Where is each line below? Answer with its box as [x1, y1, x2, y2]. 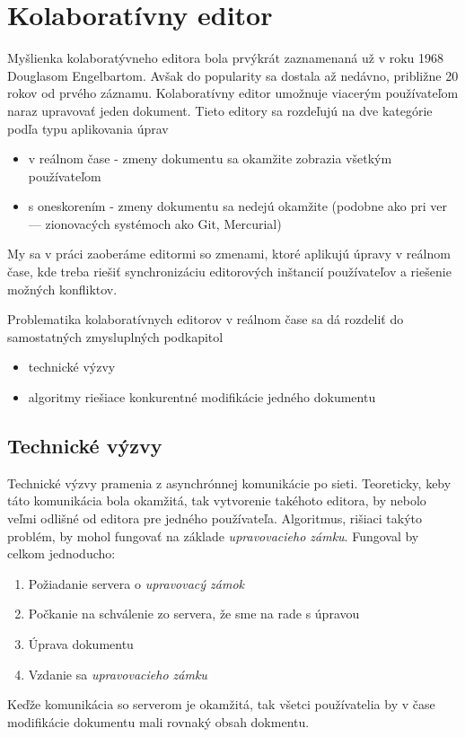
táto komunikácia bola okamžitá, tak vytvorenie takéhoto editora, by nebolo [7, 491, 426, 510]
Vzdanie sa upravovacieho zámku [28, 664, 207, 683]
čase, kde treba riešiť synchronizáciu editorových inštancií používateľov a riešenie [7, 262, 452, 281]
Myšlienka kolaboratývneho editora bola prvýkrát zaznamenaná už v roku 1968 [7, 48, 444, 67]
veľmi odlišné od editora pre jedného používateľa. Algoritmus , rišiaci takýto [7, 509, 423, 528]
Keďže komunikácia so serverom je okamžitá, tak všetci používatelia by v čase [7, 695, 435, 714]
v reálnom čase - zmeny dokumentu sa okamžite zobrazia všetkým [28, 149, 392, 168]
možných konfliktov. [7, 279, 118, 298]
